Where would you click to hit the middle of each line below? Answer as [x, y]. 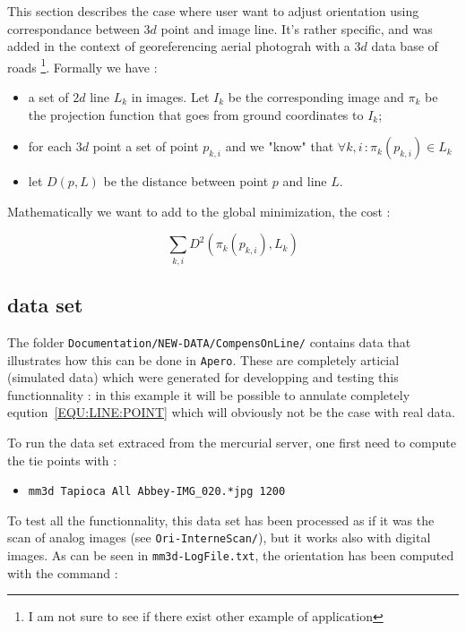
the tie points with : [62, 460]
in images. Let [170, 97]
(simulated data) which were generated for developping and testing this [203, 377]
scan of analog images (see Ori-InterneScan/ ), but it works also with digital [219, 537]
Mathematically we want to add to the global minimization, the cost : [199, 211]
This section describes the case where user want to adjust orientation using [213, 11]
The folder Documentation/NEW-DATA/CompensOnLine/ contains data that [209, 341]
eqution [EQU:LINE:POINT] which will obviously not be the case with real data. [231, 412]
